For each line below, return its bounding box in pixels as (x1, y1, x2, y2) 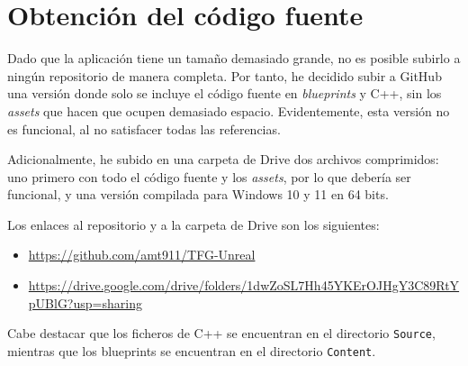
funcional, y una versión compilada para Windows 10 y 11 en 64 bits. (7, 185, 389, 204)
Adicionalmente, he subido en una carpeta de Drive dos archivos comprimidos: (7, 150, 439, 169)
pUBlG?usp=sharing (28, 293, 142, 312)
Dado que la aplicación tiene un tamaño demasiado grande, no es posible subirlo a (7, 49, 461, 68)
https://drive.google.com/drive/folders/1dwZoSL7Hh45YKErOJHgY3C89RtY (28, 276, 460, 295)
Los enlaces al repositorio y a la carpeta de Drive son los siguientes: (7, 215, 380, 233)
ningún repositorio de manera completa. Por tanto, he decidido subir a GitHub (7, 66, 442, 85)
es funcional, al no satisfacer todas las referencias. (7, 119, 281, 138)
